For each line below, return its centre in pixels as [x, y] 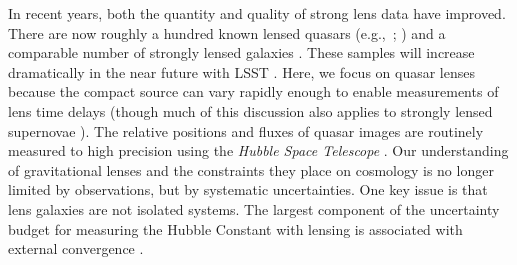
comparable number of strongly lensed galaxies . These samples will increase [241, 52]
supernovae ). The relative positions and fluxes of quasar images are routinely [246, 130]
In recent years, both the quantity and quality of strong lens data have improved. [257, 13]
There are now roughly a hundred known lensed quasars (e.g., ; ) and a [227, 32]
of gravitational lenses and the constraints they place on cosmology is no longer [251, 169]
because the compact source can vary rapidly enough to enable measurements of [253, 91]
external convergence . [76, 248]
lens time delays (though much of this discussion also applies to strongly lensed [250, 110]
